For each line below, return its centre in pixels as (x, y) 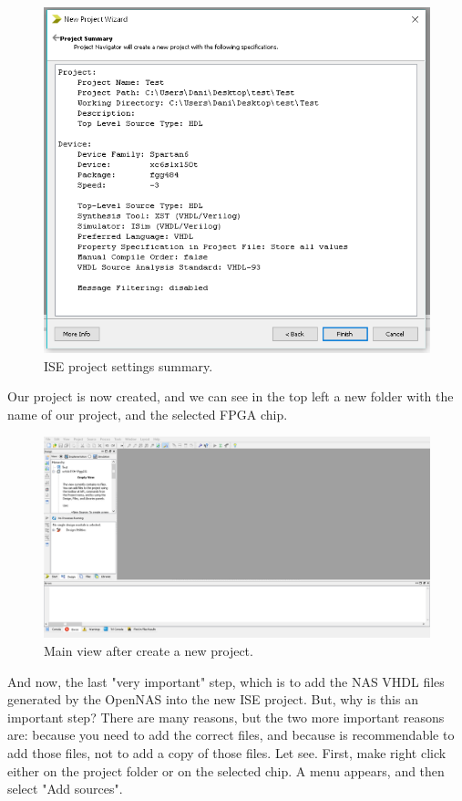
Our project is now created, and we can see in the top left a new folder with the (231, 396)
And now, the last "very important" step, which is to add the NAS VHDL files (226, 681)
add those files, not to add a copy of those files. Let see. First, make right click (227, 752)
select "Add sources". (65, 789)
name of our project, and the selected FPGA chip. (148, 414)
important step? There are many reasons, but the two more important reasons (226, 717)
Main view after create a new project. (149, 651)
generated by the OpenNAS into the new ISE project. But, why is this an (213, 699)
